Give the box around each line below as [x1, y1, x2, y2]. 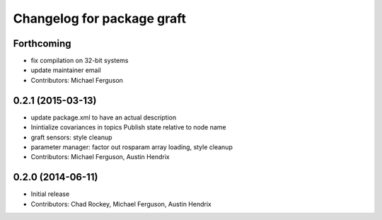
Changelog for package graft [13, 11, 187, 26]
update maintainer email [30, 66, 102, 74]
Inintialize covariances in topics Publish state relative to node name [30, 123, 226, 132]
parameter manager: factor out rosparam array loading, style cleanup [30, 142, 233, 151]
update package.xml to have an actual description [30, 113, 177, 122]
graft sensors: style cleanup [30, 133, 112, 141]
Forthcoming [13, 37, 71, 50]
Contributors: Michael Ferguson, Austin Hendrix [30, 153, 170, 161]
